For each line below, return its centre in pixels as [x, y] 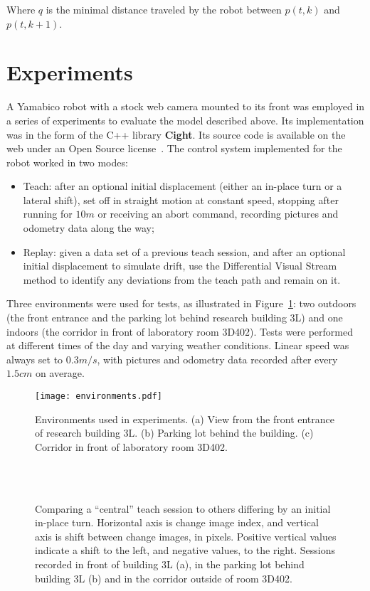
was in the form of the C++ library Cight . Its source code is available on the [176, 134]
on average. [60, 373]
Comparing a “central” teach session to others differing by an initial [183, 508]
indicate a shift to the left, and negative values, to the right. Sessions [185, 550]
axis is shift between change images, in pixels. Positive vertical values [186, 536]
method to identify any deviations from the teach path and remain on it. [182, 279]
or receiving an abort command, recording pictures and [218, 214]
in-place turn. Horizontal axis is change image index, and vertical [177, 522]
